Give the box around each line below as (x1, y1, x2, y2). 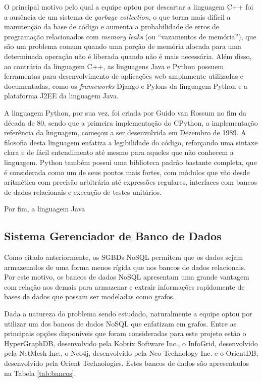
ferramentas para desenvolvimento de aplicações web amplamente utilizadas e (4, 71, 244, 81)
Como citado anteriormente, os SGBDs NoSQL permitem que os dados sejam (4, 252, 243, 262)
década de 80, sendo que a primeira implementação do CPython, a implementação (4, 117, 258, 128)
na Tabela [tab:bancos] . (4, 367, 76, 378)
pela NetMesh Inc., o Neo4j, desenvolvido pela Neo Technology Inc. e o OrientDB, (4, 348, 258, 358)
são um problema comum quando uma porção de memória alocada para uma (4, 41, 241, 51)
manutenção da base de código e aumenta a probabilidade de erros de (4, 21, 220, 32)
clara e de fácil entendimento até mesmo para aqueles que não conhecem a (4, 147, 234, 157)
